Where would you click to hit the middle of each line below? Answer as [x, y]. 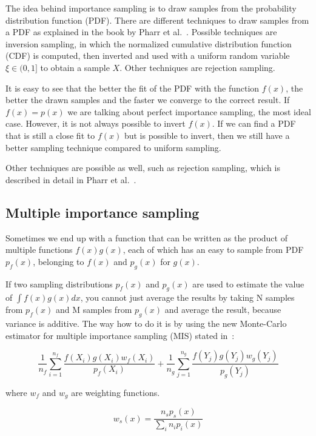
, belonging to [59, 261]
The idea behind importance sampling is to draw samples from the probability [151, 8]
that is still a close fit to [50, 135]
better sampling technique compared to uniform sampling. [113, 147]
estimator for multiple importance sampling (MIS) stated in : [120, 335]
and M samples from [94, 310]
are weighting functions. [116, 392]
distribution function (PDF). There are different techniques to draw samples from [157, 20]
